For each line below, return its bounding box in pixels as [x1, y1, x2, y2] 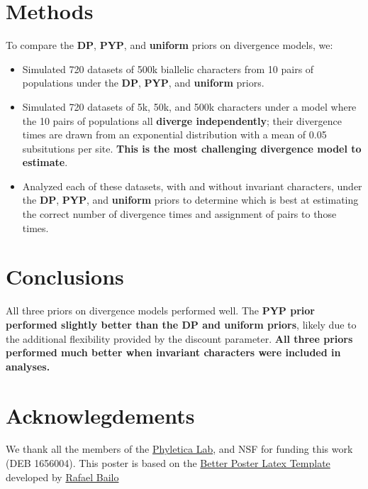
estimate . [22, 155, 68, 170]
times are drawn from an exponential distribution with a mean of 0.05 [22, 127, 327, 142]
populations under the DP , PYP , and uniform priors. [22, 75, 264, 90]
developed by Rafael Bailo [6, 469, 119, 484]
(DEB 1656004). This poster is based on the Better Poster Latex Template [6, 456, 330, 471]
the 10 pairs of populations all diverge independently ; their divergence [22, 113, 342, 128]
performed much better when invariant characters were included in [6, 345, 341, 360]
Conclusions [6, 262, 124, 291]
